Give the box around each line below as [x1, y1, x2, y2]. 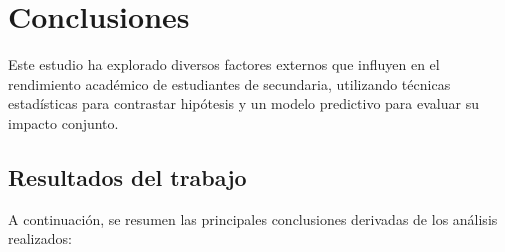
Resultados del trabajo [8, 161, 247, 192]
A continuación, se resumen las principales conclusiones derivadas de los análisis [8, 208, 498, 229]
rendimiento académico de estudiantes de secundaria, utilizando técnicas [8, 73, 451, 94]
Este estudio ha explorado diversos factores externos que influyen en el [8, 54, 440, 75]
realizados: [8, 228, 72, 249]
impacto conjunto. [8, 112, 119, 133]
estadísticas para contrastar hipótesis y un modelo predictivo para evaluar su [8, 93, 479, 114]
